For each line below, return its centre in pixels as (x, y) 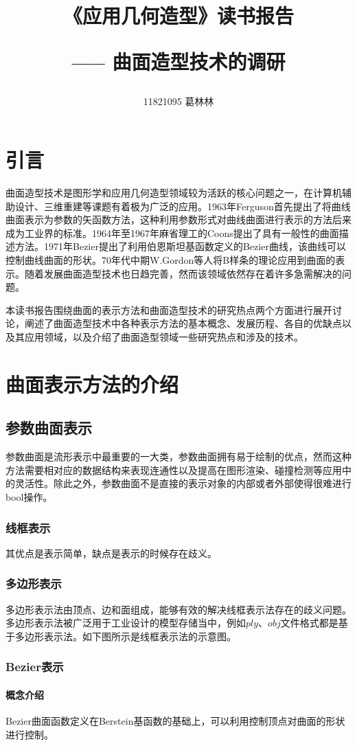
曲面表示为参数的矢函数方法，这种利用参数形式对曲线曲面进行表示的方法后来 (178, 219)
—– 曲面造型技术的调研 (178, 61)
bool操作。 (29, 496)
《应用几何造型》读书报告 (178, 15)
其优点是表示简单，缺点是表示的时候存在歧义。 (111, 553)
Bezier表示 (35, 667)
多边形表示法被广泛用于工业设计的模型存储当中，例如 (126, 623)
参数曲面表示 (49, 428)
